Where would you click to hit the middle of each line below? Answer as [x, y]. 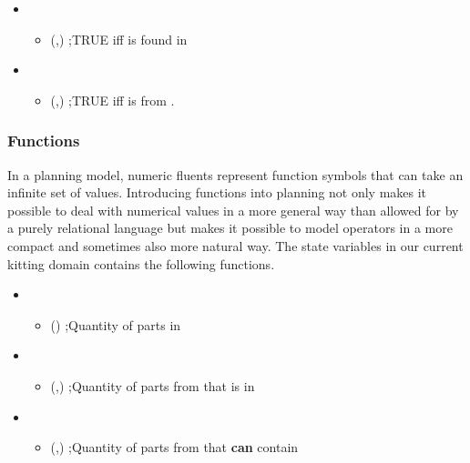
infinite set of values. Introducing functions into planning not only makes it [217, 192]
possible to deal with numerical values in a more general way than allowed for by [233, 210]
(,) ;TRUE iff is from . [112, 100]
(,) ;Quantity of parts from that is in [153, 385]
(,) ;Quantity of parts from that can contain [174, 447]
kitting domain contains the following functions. [141, 263]
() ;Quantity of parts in [116, 324]
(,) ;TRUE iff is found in [119, 39]
